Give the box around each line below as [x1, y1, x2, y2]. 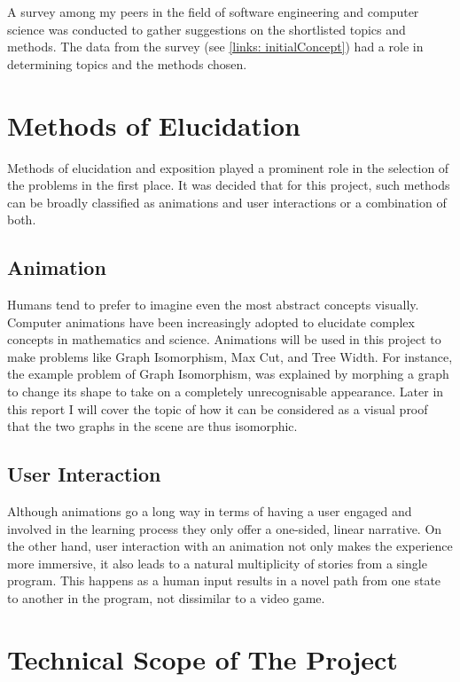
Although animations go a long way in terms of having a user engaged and [7, 502, 412, 521]
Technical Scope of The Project [7, 640, 398, 677]
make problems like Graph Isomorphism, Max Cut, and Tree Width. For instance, [7, 347, 453, 365]
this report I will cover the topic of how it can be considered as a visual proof [7, 399, 428, 418]
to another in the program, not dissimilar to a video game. [7, 589, 325, 607]
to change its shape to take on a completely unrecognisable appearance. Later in [7, 382, 444, 401]
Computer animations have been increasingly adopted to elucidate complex [7, 312, 415, 331]
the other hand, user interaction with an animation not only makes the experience [7, 537, 453, 555]
